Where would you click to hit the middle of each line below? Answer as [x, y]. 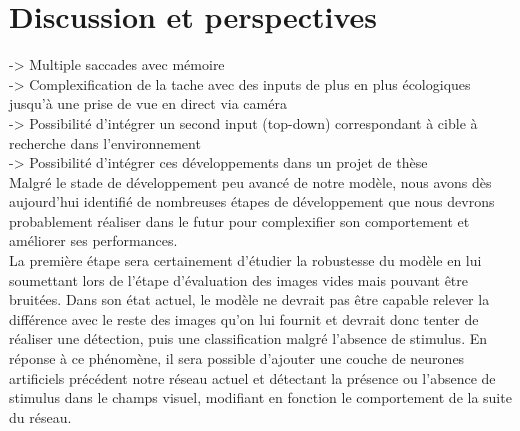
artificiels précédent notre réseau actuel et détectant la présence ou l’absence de [252, 377]
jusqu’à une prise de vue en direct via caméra [148, 103]
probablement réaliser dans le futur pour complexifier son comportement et [239, 220]
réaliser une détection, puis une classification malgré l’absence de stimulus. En [248, 338]
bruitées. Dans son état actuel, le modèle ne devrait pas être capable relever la [249, 299]
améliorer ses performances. [93, 240]
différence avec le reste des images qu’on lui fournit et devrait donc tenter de [244, 318]
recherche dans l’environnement [105, 142]
